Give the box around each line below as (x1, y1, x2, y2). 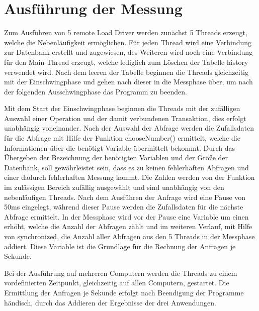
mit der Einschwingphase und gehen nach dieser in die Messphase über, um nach (4, 76, 253, 87)
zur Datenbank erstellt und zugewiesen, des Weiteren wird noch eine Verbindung (4, 47, 253, 57)
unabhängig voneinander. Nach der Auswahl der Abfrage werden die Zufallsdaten (4, 123, 254, 133)
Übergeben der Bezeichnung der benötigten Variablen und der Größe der (4, 152, 228, 163)
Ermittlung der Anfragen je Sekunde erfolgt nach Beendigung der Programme (4, 287, 244, 297)
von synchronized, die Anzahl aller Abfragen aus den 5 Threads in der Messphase (4, 231, 255, 241)
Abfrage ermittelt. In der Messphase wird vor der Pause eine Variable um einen (4, 211, 249, 222)
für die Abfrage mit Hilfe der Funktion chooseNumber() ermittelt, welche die (4, 133, 240, 143)
